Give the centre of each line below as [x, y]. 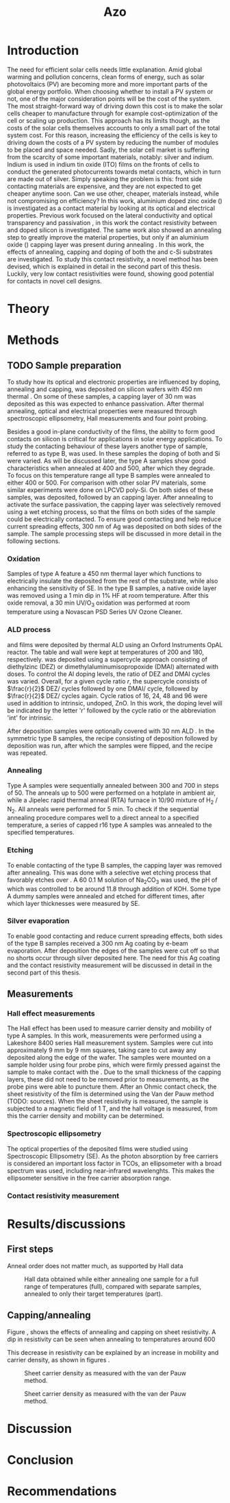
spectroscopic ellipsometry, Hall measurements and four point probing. [107, 419]
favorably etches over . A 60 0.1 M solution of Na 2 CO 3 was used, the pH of [112, 881]
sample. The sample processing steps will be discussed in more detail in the [114, 534]
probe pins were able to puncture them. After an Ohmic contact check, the [112, 1087]
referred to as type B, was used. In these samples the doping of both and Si [114, 454]
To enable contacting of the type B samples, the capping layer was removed [115, 865]
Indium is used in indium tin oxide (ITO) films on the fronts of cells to [103, 164]
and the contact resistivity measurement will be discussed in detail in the [110, 965]
